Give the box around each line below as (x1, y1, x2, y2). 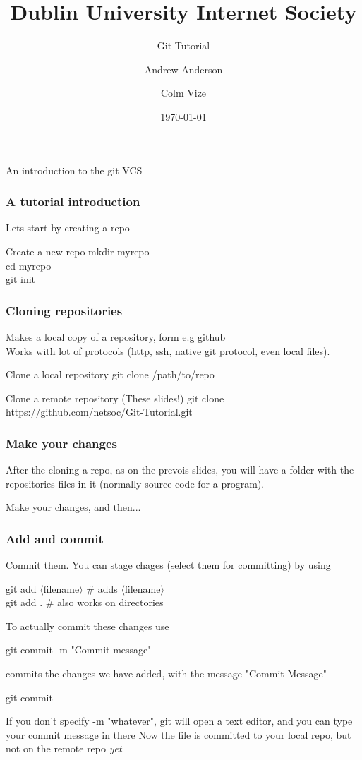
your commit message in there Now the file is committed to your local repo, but (6, 727, 351, 742)
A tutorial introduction (6, 193, 140, 210)
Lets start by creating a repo (6, 220, 130, 235)
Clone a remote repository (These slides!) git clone (6, 390, 224, 405)
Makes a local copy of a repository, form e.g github (6, 329, 226, 344)
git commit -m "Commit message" (6, 642, 152, 657)
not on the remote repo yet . (6, 741, 125, 756)
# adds (86, 581, 118, 596)
